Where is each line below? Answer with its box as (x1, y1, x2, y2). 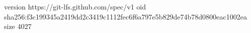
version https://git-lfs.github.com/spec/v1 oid (4, 1, 146, 11)
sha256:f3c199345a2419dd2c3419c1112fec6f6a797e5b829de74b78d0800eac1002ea (4, 11, 247, 21)
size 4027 (4, 21, 32, 31)
